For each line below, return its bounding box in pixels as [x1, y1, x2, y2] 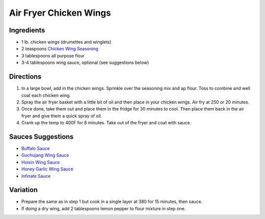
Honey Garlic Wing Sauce [21, 166, 74, 172]
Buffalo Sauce [21, 145, 50, 151]
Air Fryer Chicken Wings [9, 7, 111, 18]
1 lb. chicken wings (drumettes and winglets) [21, 39, 111, 45]
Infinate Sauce [21, 173, 51, 179]
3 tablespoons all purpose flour [21, 53, 85, 58]
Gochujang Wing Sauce [21, 152, 69, 158]
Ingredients [9, 26, 45, 34]
